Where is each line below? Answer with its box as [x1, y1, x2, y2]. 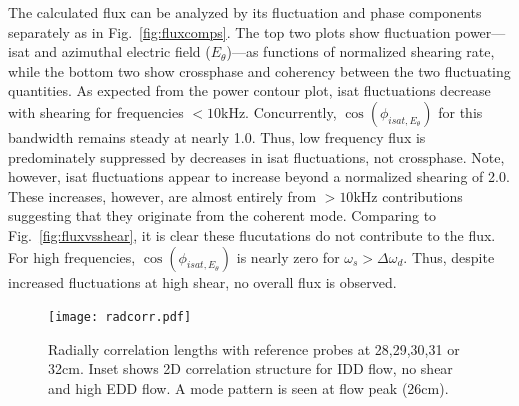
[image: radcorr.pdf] [48, 310, 192, 325]
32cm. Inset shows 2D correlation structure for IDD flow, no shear [48, 358, 453, 379]
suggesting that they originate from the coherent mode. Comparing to [8, 205, 437, 226]
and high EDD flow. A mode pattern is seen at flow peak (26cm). [48, 377, 449, 398]
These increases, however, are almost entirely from [8, 185, 317, 206]
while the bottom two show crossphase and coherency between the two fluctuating [8, 60, 511, 81]
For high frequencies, [8, 246, 136, 267]
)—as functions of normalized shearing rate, [226, 41, 495, 62]
